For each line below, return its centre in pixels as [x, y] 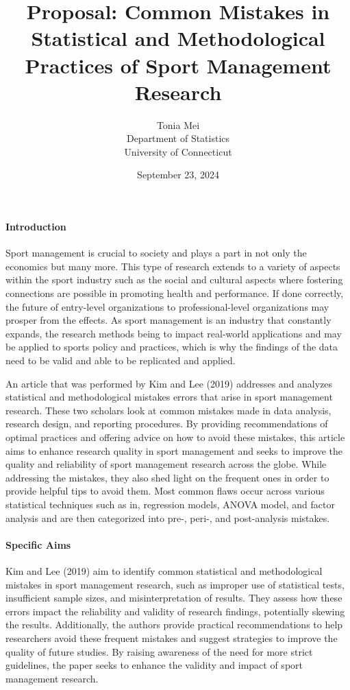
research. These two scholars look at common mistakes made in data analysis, [168, 410]
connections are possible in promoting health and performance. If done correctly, [175, 293]
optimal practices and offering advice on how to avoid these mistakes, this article [175, 437]
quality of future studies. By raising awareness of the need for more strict [159, 651]
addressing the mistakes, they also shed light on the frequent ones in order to [167, 477]
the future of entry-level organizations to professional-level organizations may [167, 306]
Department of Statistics [178, 138]
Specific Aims [38, 544]
